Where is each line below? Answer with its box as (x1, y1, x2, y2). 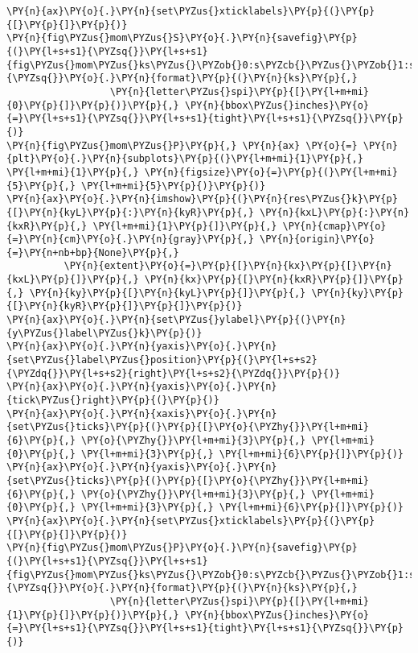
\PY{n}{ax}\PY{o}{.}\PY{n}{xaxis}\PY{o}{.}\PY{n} (6, 407, 277, 419)
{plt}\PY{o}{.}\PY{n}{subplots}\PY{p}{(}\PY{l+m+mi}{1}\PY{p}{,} (6, 153, 363, 165)
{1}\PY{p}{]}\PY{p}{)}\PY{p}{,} (6, 609, 179, 621)
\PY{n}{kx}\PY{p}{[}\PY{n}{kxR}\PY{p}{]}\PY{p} (144, 274, 404, 286)
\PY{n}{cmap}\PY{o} (282, 220, 387, 232)
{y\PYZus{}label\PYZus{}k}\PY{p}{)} (6, 327, 203, 339)
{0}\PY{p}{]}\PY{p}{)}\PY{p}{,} (6, 99, 179, 111)
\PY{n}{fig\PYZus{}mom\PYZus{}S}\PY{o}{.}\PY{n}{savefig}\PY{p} (6, 32, 358, 44)
